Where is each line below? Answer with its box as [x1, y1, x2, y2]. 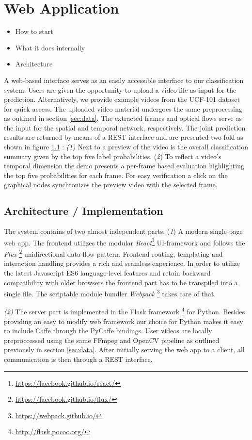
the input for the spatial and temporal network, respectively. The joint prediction [4, 122, 246, 132]
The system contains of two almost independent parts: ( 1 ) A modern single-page [4, 226, 243, 236]
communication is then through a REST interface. [4, 354, 153, 364]
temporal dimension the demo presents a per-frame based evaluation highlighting [4, 161, 244, 171]
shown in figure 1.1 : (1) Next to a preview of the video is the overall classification [4, 142, 248, 152]
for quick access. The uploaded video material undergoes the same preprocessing [4, 103, 242, 114]
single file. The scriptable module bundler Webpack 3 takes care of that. [4, 287, 216, 298]
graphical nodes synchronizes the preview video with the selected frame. [4, 179, 218, 190]
